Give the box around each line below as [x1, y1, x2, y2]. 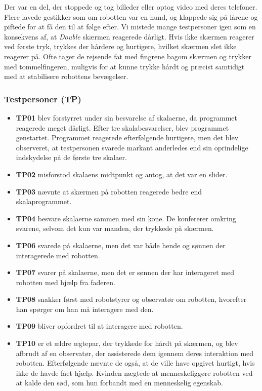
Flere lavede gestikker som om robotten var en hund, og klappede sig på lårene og [4, 11, 258, 22]
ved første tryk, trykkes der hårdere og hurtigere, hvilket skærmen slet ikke [4, 41, 237, 52]
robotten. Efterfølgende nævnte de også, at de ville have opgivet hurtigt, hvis [16, 358, 255, 368]
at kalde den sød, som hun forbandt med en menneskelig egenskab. [16, 377, 223, 388]
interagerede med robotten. [16, 250, 100, 260]
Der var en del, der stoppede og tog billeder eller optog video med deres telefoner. [4, 2, 257, 12]
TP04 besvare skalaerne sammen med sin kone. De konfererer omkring [16, 213, 236, 223]
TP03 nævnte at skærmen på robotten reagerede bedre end [16, 186, 202, 197]
